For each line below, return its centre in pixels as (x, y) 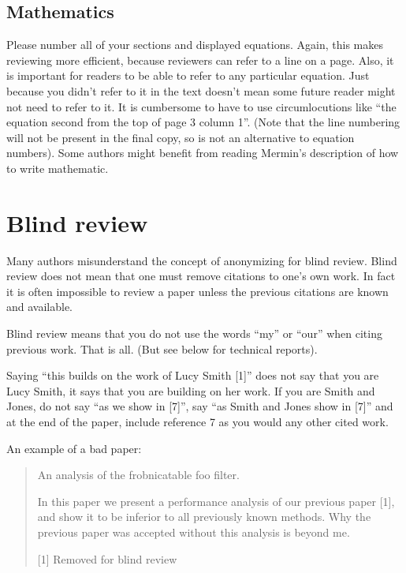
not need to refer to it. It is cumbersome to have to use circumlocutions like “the (201, 106)
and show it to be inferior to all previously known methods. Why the (204, 517)
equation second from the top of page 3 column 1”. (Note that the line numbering (203, 122)
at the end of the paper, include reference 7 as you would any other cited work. (197, 422)
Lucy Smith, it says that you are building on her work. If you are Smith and (191, 390)
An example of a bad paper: (74, 448)
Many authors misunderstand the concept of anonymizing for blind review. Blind (202, 260)
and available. (40, 307)
